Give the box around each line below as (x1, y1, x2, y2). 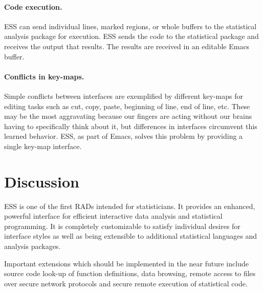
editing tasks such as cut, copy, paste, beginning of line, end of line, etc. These (4, 100, 250, 111)
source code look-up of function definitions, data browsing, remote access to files (4, 268, 256, 279)
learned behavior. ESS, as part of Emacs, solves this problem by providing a (4, 131, 243, 141)
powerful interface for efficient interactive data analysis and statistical (4, 211, 223, 221)
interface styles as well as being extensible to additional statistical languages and (4, 231, 257, 241)
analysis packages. (4, 241, 61, 252)
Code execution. (4, 1, 62, 12)
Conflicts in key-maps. (4, 71, 84, 81)
